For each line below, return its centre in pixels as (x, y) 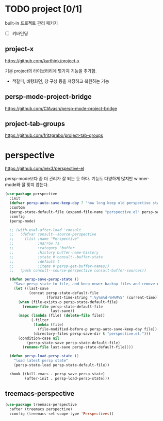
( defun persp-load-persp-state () (44, 356)
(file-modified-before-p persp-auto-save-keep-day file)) (98, 329)
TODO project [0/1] (44, 9)
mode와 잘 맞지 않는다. (27, 185)
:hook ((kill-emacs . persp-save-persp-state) (57, 374)
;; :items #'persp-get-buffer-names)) (59, 266)
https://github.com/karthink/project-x (42, 61)
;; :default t (34, 261)
